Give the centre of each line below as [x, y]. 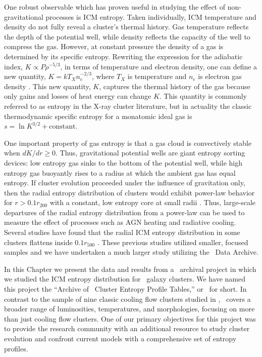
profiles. [16, 348]
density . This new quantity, [47, 86]
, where [103, 76]
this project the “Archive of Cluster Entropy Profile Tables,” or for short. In [125, 289]
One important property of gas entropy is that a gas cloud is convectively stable [128, 143]
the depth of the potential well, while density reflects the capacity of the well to [127, 36]
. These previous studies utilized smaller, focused [173, 242]
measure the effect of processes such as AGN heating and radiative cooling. [120, 222]
